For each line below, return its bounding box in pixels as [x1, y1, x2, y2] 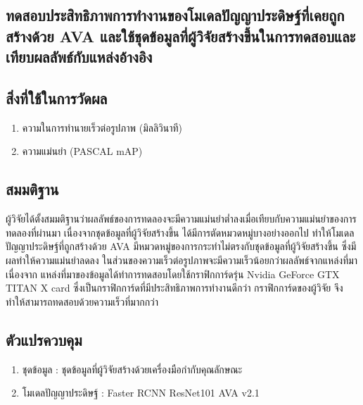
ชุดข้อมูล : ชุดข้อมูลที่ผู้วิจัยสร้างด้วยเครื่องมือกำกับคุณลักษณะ [22, 361, 243, 376]
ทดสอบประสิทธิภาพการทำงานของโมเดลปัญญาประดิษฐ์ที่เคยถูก [6, 4, 345, 26]
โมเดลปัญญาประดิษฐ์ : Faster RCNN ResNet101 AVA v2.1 [22, 385, 260, 400]
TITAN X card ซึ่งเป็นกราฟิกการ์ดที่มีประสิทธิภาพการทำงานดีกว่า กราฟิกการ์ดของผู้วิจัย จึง [6, 280, 343, 295]
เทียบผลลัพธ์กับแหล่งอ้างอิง [6, 46, 153, 68]
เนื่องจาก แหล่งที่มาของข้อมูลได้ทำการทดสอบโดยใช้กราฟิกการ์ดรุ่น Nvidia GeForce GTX [6, 266, 340, 281]
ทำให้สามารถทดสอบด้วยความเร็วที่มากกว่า [6, 294, 159, 309]
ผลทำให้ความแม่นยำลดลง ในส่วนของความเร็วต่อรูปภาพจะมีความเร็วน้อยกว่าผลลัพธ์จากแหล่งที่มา [6, 252, 358, 267]
